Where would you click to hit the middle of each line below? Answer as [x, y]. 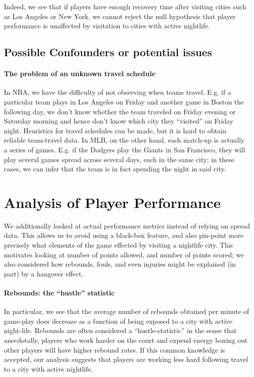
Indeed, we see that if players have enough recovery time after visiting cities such [125, 6]
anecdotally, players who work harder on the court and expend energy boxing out [126, 340]
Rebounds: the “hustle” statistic [59, 292]
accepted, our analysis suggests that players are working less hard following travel [126, 359]
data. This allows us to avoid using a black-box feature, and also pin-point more [124, 235]
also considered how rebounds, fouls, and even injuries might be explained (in [120, 264]
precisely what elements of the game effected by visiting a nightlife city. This [119, 245]
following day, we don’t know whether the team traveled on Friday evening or [120, 111]
